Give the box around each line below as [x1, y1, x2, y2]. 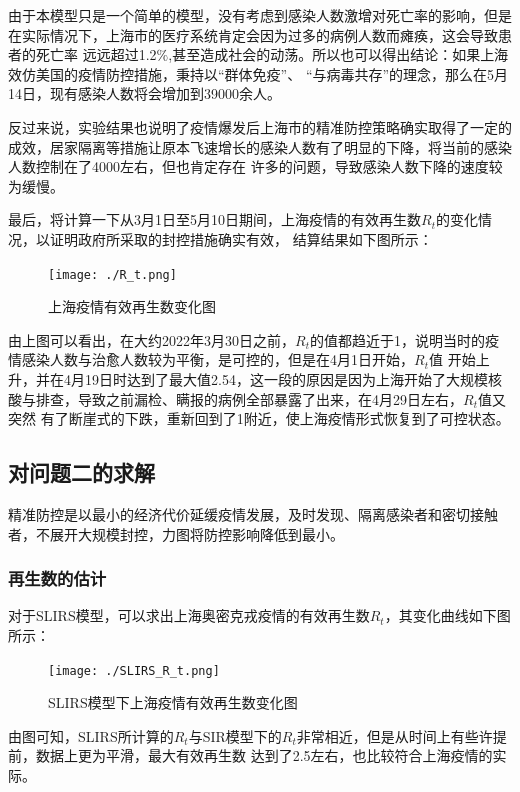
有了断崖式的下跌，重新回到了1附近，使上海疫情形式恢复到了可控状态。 [40, 408, 510, 429]
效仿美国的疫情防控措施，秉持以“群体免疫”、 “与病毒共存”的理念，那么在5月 [8, 63, 509, 84]
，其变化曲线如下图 [384, 605, 511, 626]
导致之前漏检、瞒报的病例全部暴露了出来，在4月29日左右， [77, 388, 463, 409]
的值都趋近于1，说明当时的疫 [309, 329, 499, 350]
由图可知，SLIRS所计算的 [8, 725, 174, 746]
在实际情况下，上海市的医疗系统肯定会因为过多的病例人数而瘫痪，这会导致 [8, 24, 498, 45]
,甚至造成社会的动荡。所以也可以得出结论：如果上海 [168, 44, 509, 65]
